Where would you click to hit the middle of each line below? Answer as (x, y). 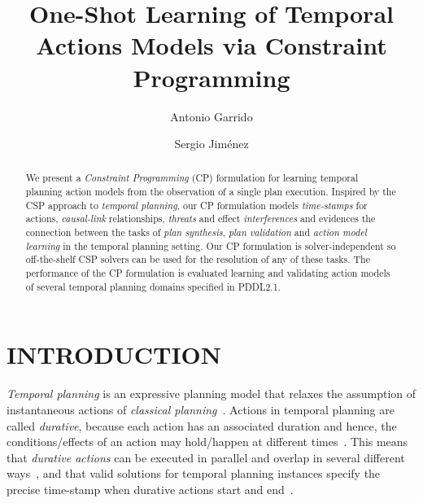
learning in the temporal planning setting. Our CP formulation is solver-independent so (211, 245)
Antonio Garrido (211, 116)
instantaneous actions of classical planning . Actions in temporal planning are (201, 409)
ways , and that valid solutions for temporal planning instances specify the (194, 473)
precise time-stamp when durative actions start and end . (150, 489)
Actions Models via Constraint (211, 45)
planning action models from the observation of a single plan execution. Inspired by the (211, 192)
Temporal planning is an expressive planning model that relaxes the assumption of (211, 394)
